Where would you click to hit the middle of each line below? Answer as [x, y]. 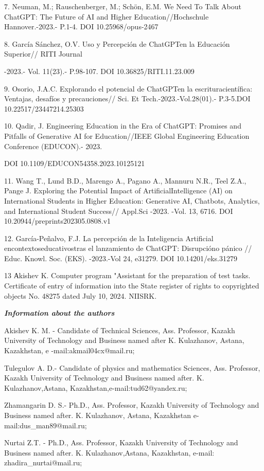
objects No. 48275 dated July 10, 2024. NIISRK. [81, 295]
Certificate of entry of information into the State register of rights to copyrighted [132, 286]
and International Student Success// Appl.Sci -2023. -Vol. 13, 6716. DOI [119, 211]
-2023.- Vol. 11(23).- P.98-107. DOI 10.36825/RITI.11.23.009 [99, 71]
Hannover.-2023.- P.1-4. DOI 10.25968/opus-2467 [81, 26]
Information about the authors [59, 313]
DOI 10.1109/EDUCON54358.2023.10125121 [75, 163]
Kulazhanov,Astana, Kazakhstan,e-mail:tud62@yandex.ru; [96, 387]
